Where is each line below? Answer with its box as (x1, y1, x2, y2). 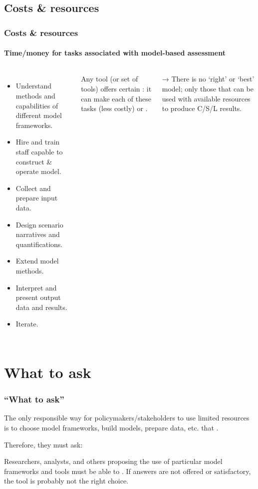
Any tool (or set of (81, 73, 138, 84)
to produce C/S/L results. (162, 103, 242, 113)
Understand (15, 80, 52, 91)
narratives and (15, 229, 60, 239)
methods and (15, 90, 55, 101)
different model (15, 110, 62, 120)
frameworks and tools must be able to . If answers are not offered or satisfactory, (4, 465, 251, 476)
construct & (15, 156, 52, 166)
